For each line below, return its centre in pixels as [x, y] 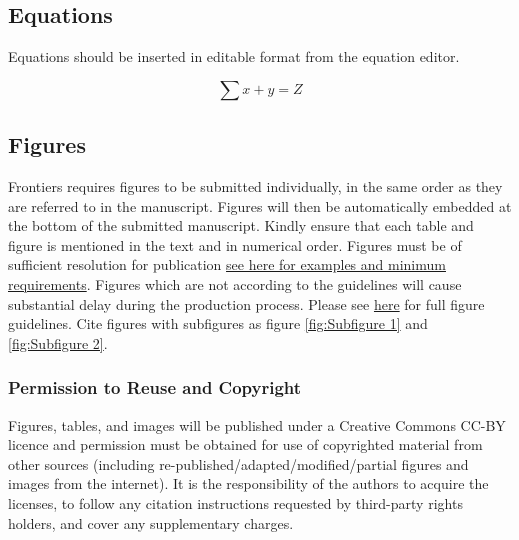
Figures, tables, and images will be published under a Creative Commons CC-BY [257, 424]
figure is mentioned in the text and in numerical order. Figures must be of [235, 244]
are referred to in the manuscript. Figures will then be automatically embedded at [260, 205]
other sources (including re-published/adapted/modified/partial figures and [238, 463]
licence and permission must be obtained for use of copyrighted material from [245, 444]
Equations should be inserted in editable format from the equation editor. [234, 56]
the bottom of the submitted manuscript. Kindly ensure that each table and [241, 225]
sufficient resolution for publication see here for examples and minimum [227, 264]
